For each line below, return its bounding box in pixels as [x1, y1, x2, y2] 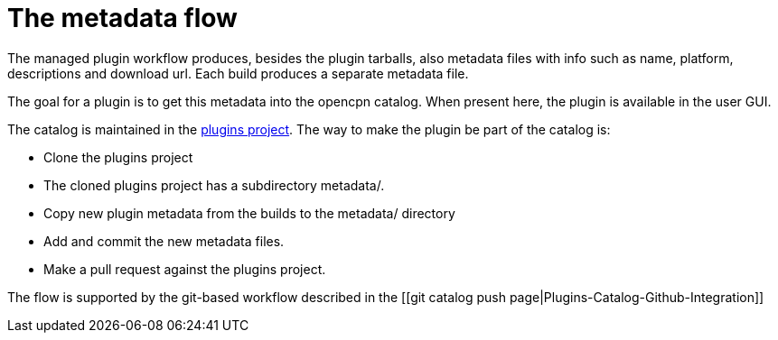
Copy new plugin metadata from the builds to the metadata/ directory [43, 205, 455, 221]
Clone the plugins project [43, 149, 193, 165]
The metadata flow [7, 3, 238, 33]
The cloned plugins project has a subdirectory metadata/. [43, 177, 385, 193]
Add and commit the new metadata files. [43, 233, 285, 249]
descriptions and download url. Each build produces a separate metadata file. [7, 65, 469, 81]
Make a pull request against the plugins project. [43, 261, 326, 277]
